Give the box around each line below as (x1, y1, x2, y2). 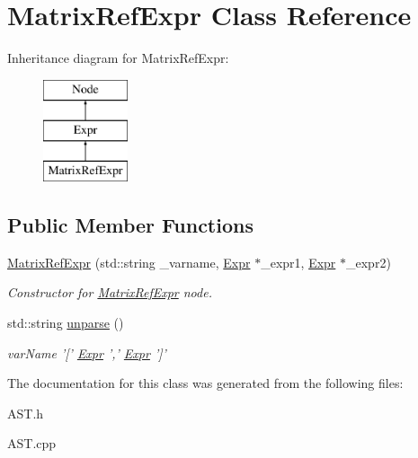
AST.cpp (7, 434, 57, 453)
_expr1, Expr (261, 252, 336, 271)
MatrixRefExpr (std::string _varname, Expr (7, 252, 251, 271)
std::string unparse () (7, 313, 124, 332)
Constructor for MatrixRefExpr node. (7, 283, 212, 302)
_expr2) (346, 252, 391, 271)
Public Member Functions (7, 211, 253, 239)
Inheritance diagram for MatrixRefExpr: (7, 48, 229, 67)
